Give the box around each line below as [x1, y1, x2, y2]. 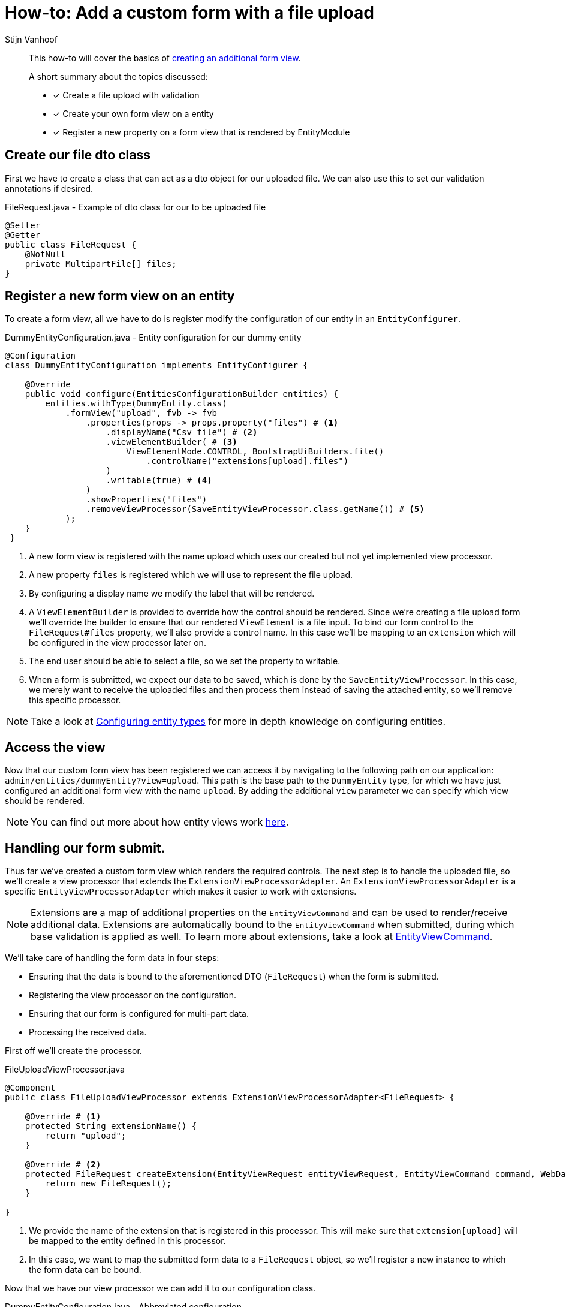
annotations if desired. [5, 183, 94, 194]
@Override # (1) [25, 1112, 101, 1122]
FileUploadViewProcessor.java [5, 1064, 125, 1075]
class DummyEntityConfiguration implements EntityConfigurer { [5, 360, 308, 371]
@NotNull [25, 249, 66, 259]
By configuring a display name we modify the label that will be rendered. [29, 588, 315, 599]
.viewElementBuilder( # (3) [106, 437, 237, 447]
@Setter [5, 220, 41, 230]
